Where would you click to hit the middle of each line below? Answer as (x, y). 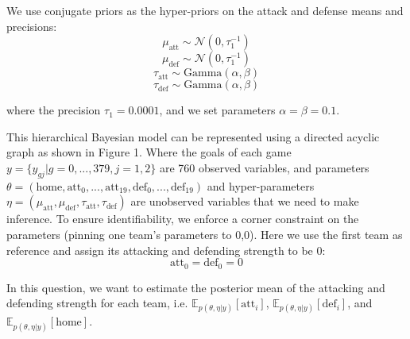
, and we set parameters (217, 110)
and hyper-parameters (261, 185)
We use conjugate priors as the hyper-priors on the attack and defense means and (205, 10)
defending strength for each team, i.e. (97, 303)
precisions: (32, 26)
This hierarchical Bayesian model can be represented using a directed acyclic (193, 136)
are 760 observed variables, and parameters (264, 167)
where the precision (54, 110)
